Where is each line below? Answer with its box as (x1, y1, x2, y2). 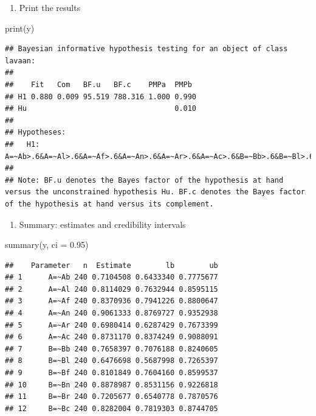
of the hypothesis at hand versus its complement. (5, 199, 214, 208)
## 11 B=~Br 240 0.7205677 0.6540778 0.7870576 (5, 392, 218, 401)
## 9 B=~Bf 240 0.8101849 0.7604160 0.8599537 (5, 368, 218, 378)
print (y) (5, 21, 35, 34)
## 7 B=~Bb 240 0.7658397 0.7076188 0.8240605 (5, 344, 218, 353)
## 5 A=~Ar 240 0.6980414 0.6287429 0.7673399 (5, 320, 218, 330)
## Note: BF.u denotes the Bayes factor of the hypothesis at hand (5, 175, 284, 185)
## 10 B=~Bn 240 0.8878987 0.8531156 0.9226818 (5, 380, 218, 389)
